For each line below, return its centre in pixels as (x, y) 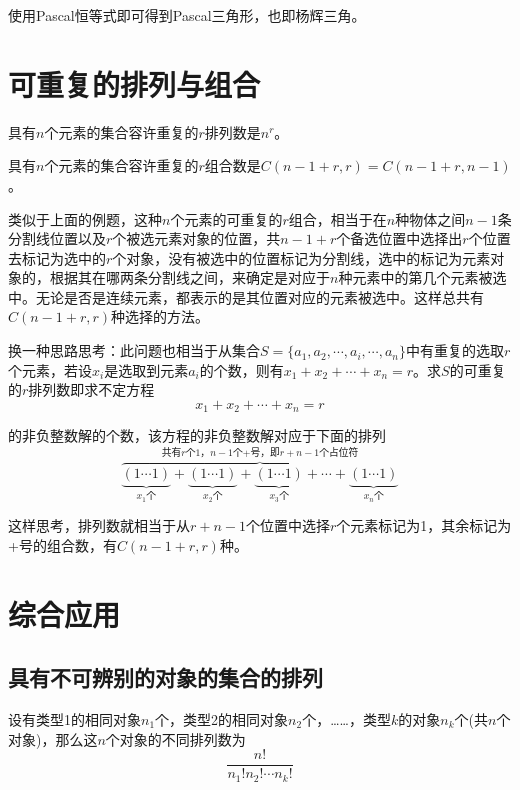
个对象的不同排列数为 (175, 738)
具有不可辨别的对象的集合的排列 (165, 677)
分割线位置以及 (57, 238)
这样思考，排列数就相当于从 (99, 525)
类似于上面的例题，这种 (85, 218)
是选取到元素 (146, 369)
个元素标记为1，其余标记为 (424, 525)
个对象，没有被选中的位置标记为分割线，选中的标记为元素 (301, 257)
